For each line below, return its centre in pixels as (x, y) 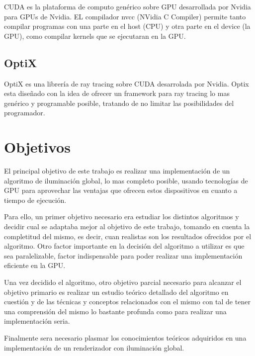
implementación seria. (37, 321)
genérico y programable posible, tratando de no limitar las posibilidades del (119, 103)
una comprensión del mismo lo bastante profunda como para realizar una (115, 311)
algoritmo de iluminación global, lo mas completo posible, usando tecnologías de (126, 180)
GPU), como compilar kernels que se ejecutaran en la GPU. (95, 36)
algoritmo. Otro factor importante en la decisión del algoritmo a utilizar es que (124, 246)
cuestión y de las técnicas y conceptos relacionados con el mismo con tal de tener (127, 302)
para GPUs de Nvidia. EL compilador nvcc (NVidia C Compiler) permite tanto (125, 16)
